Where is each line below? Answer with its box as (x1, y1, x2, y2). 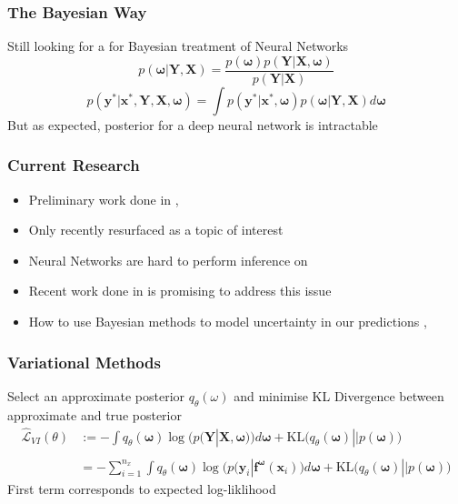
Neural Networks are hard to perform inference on (28, 250, 308, 269)
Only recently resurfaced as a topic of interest (28, 220, 284, 239)
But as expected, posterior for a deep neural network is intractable (7, 115, 378, 134)
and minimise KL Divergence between (234, 386, 444, 405)
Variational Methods (7, 350, 161, 373)
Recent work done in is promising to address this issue (28, 281, 332, 300)
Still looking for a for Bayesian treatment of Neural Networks (7, 36, 349, 55)
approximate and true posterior (7, 405, 182, 424)
